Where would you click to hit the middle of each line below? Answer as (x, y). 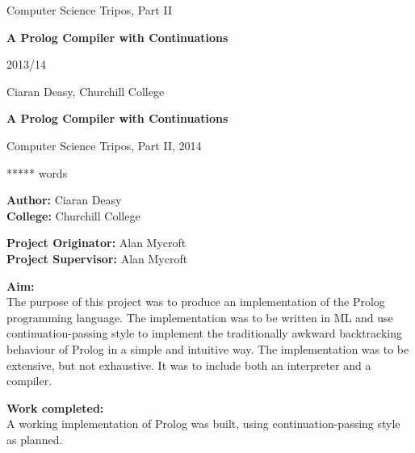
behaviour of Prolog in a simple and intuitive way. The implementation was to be (208, 348)
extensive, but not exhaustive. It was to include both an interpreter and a (189, 365)
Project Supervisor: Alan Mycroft (97, 258)
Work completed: (55, 407)
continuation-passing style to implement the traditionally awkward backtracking (204, 333)
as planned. (35, 439)
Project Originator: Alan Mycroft (96, 243)
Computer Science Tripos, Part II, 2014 (104, 145)
